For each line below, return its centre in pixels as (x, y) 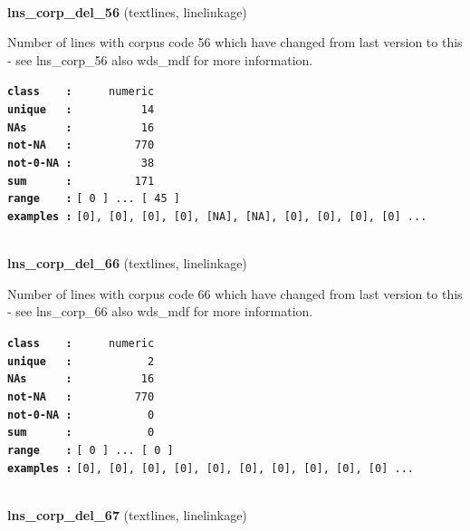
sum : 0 (81, 433)
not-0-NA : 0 (81, 415)
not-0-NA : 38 (81, 163)
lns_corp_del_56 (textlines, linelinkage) (127, 11)
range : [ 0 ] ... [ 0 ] (91, 450)
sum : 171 (81, 181)
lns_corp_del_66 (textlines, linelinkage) (127, 263)
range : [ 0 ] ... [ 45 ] (94, 199)
